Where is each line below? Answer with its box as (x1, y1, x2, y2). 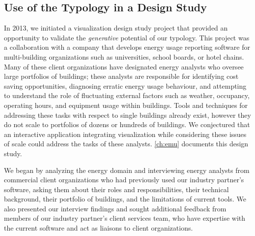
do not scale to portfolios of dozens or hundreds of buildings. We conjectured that (4, 119, 250, 130)
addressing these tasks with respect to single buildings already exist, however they (4, 109, 251, 120)
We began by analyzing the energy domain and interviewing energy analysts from (4, 165, 250, 175)
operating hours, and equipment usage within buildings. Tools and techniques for (4, 100, 248, 110)
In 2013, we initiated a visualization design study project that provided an (4, 23, 228, 33)
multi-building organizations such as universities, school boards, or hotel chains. (4, 51, 244, 62)
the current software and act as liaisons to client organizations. (4, 223, 193, 233)
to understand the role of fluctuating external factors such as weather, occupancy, (4, 90, 250, 101)
